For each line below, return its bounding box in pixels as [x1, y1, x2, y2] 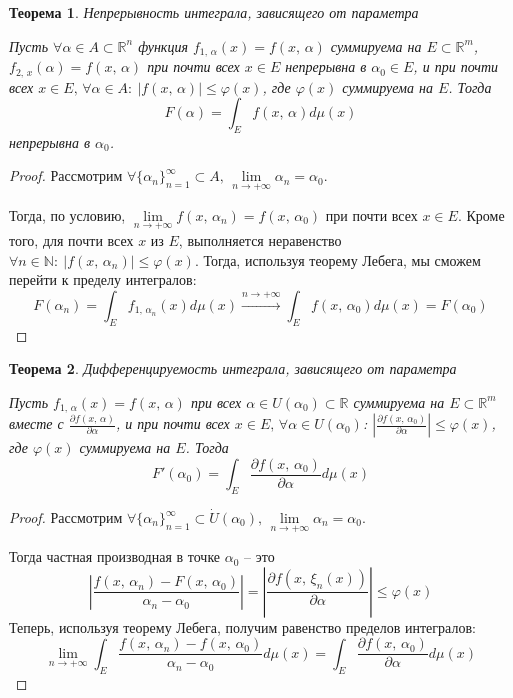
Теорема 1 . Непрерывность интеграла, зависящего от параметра [9, 2, 419, 22]
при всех [190, 391, 242, 412]
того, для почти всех [9, 229, 134, 250]
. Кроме [457, 204, 505, 225]
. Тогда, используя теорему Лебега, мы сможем [194, 249, 481, 270]
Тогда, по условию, [9, 204, 126, 225]
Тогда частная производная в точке [9, 546, 221, 567]
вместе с [9, 413, 64, 434]
